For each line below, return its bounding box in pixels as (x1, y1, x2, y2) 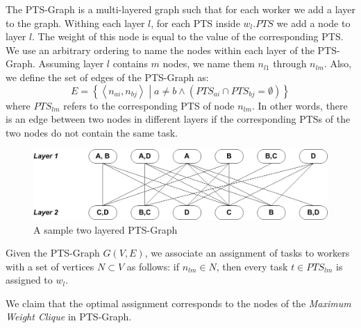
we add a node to (276, 15, 351, 30)
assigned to (6, 273, 53, 287)
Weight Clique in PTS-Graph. (6, 309, 132, 324)
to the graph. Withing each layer (6, 15, 145, 30)
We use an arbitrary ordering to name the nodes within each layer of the (6, 42, 314, 57)
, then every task (216, 259, 288, 273)
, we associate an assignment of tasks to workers (144, 245, 350, 260)
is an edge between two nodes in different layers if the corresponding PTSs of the (6, 112, 351, 126)
